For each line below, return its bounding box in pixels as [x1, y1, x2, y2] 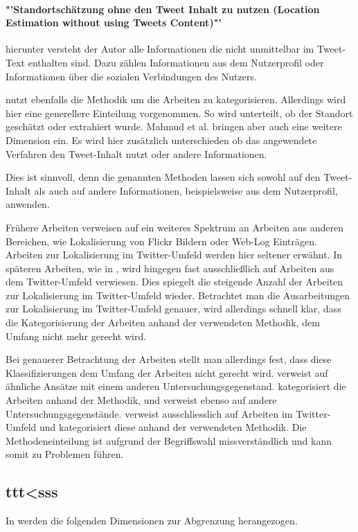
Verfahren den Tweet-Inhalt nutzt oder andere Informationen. [6, 146, 267, 161]
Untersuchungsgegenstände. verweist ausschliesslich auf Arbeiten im [6, 406, 293, 420]
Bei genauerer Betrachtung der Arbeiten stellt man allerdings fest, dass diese [6, 352, 332, 366]
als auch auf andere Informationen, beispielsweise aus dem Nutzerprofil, [34, 183, 338, 197]
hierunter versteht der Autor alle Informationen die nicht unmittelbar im [6, 42, 314, 56]
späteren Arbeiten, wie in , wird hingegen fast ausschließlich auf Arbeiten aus [6, 260, 334, 275]
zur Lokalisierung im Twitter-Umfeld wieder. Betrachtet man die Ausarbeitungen [6, 287, 350, 302]
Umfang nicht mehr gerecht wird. [6, 328, 147, 343]
